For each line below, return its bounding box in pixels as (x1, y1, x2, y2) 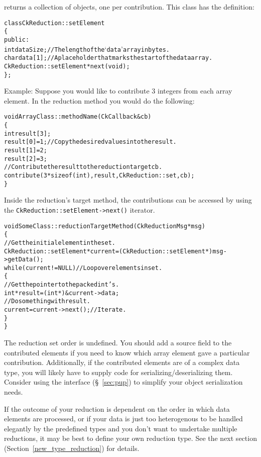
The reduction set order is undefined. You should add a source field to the (4, 337, 232, 348)
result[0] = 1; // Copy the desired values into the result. (4, 138, 177, 146)
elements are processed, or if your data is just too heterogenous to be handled (4, 413, 243, 424)
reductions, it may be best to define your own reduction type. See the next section (4, 433, 257, 443)
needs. (4, 387, 23, 397)
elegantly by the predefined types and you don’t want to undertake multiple (4, 423, 237, 433)
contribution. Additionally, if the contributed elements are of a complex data (4, 357, 240, 368)
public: (4, 36, 30, 43)
